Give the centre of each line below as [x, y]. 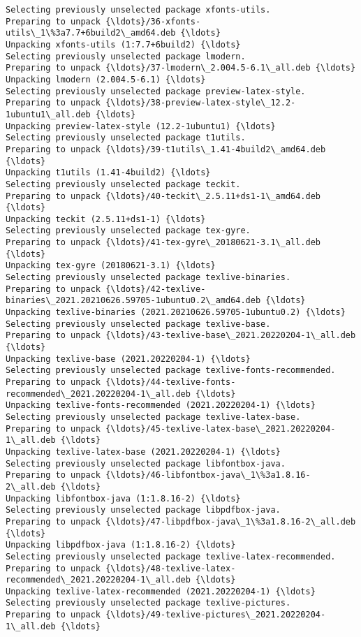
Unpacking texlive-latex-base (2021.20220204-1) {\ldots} [143, 452]
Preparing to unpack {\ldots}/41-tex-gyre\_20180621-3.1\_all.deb [163, 243]
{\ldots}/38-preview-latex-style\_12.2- [201, 103]
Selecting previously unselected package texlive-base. [138, 324]
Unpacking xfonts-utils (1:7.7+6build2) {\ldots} [123, 44]
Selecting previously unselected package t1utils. [126, 138]
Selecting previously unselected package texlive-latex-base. [153, 417]
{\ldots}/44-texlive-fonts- [171, 382]
